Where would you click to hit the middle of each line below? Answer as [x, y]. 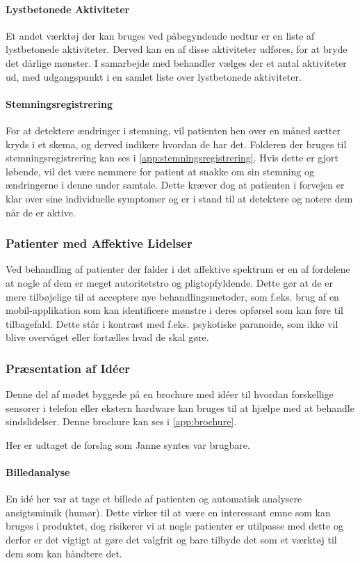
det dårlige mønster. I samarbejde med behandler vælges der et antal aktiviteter [176, 62]
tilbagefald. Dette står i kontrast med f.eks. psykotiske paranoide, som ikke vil [172, 323]
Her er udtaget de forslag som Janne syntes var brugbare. [128, 444]
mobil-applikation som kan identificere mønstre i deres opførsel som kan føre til [174, 310]
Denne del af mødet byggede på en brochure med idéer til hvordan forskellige [170, 394]
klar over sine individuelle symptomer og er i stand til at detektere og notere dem [179, 198]
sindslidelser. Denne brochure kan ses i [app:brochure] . [121, 421]
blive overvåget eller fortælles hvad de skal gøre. [107, 337]
